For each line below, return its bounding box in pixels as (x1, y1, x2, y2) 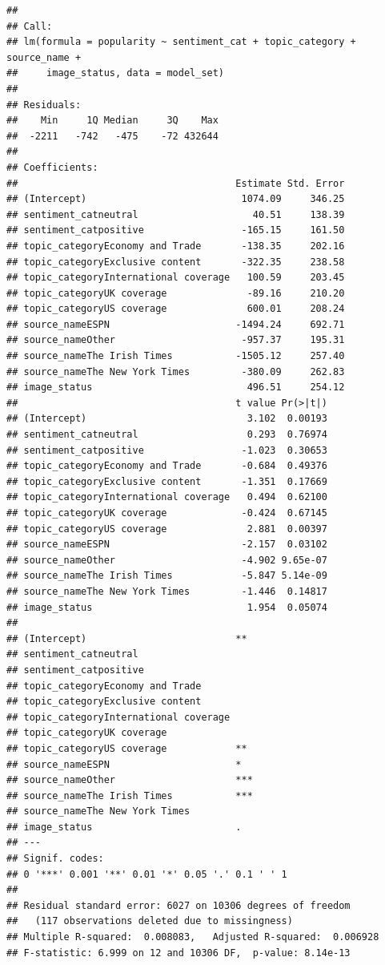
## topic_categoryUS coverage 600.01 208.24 (6, 303, 345, 315)
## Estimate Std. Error (6, 177, 345, 189)
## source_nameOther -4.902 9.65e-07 (6, 554, 327, 566)
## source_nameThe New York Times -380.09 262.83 (6, 365, 345, 378)
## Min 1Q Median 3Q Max (6, 115, 219, 127)
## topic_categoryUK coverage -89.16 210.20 (6, 287, 345, 299)
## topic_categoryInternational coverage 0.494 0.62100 (6, 491, 327, 503)
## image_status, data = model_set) (6, 67, 225, 79)
